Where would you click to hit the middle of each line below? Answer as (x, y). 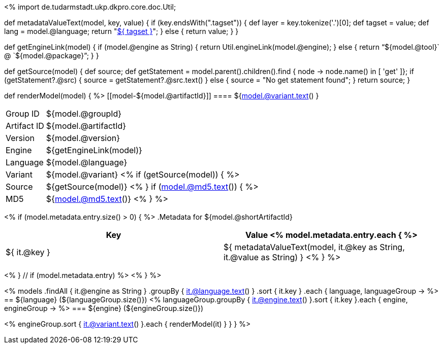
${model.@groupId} (84, 114)
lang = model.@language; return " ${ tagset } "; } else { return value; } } (121, 31)
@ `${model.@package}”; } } (52, 56)
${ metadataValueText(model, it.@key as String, (314, 247)
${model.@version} (83, 138)
